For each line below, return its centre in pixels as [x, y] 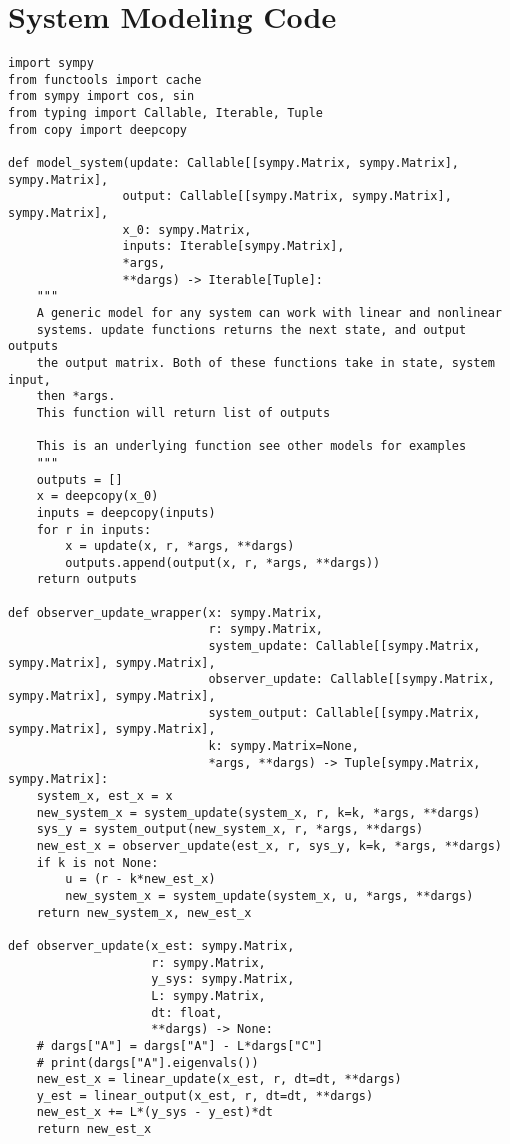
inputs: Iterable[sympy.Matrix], [233, 246]
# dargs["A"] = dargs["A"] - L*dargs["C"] [179, 1045]
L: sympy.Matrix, [208, 995]
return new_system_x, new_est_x [144, 912]
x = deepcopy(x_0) [97, 496]
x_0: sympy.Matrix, [187, 229]
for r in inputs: [94, 529]
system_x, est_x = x [104, 796]
